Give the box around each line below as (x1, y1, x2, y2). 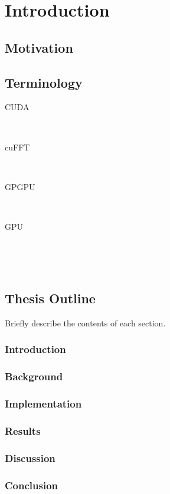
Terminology (5, 73, 83, 91)
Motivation (5, 38, 73, 56)
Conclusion (5, 477, 58, 492)
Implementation (5, 396, 82, 411)
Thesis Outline (5, 289, 96, 307)
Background (5, 369, 63, 384)
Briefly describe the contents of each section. (5, 316, 166, 329)
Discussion (5, 450, 55, 465)
